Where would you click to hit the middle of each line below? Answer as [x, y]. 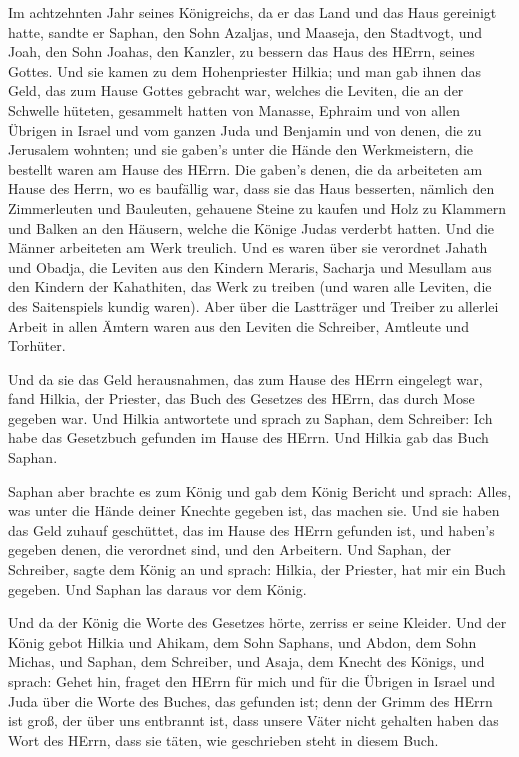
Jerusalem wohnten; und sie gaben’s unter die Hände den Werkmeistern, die [240, 149]
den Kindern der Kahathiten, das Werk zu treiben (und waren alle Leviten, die [250, 286]
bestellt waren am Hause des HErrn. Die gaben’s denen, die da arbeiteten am [245, 168]
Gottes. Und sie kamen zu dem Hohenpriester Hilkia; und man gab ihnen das [244, 70]
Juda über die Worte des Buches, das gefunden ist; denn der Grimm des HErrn [250, 700]
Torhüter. [37, 345]
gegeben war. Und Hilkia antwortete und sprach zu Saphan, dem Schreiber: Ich [250, 417]
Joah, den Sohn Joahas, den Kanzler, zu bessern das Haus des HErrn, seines [241, 51]
